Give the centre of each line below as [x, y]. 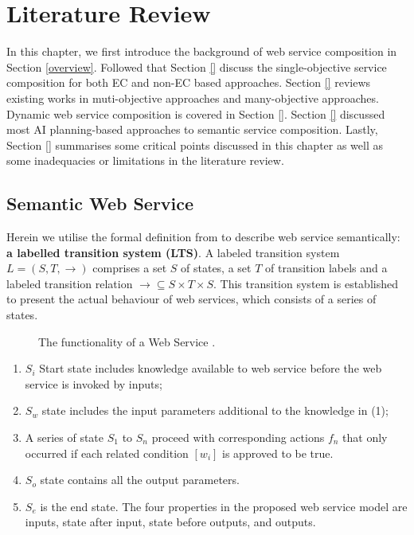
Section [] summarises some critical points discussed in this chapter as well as [195, 144]
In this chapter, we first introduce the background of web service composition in [202, 51]
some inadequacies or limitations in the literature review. [145, 160]
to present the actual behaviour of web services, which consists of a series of [191, 299]
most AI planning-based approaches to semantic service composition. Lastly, [192, 129]
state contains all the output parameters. [140, 480]
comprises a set [130, 268]
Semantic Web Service [100, 203]
